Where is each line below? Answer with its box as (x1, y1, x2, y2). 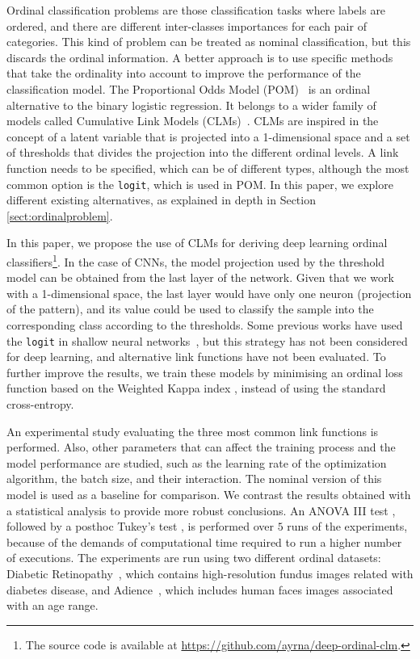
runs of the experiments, (287, 518, 408, 535)
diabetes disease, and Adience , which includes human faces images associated (6, 581, 393, 598)
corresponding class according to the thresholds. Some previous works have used (6, 317, 403, 333)
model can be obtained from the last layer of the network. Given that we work (6, 269, 394, 286)
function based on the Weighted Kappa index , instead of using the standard (6, 380, 386, 397)
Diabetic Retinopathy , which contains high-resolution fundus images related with (6, 565, 414, 581)
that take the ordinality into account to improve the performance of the (6, 65, 361, 82)
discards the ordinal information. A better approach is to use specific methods (6, 48, 393, 65)
